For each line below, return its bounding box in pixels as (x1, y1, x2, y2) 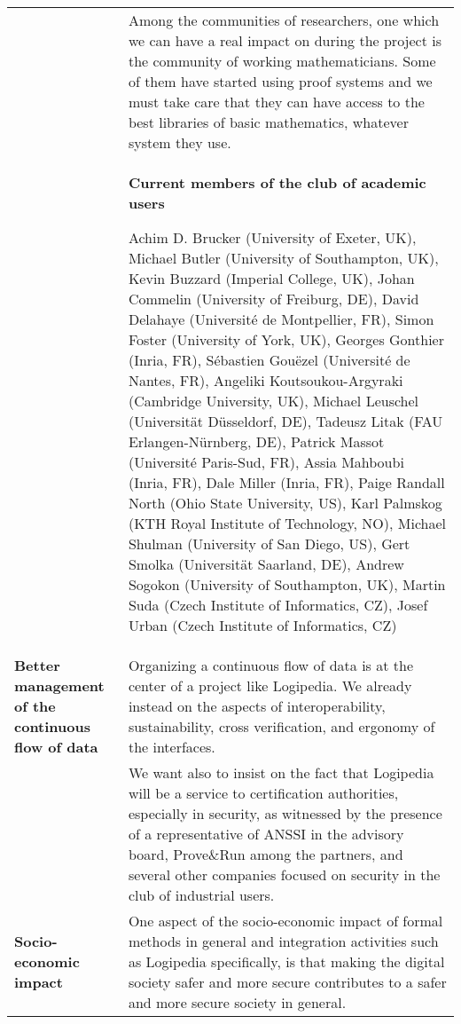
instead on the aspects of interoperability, (128, 696, 386, 716)
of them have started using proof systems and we (128, 71, 433, 91)
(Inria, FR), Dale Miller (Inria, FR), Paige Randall (128, 472, 445, 492)
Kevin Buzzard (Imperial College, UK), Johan (128, 268, 415, 288)
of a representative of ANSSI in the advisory (128, 823, 404, 844)
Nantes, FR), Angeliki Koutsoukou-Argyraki (128, 370, 403, 390)
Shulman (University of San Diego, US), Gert (128, 533, 410, 554)
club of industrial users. (128, 885, 275, 905)
